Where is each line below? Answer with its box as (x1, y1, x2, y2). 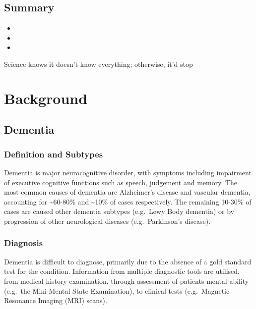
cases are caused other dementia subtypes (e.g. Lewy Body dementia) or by (4, 206, 235, 216)
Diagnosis (4, 237, 43, 249)
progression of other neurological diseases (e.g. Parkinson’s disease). (4, 215, 211, 226)
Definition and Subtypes (4, 148, 103, 160)
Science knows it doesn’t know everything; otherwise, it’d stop (4, 58, 193, 69)
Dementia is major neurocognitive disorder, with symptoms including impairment (4, 167, 252, 177)
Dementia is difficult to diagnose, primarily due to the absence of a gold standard (4, 256, 252, 266)
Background (4, 88, 88, 108)
